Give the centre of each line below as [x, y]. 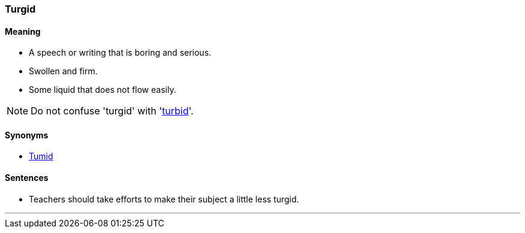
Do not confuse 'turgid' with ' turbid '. [112, 111]
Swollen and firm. [63, 71]
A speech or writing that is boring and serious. [120, 53]
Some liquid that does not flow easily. [102, 90]
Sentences [27, 178]
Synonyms [27, 135]
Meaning [23, 31]
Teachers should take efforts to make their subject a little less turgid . [164, 199]
